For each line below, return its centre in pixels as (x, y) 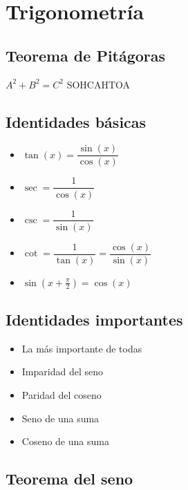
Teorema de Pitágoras (86, 55)
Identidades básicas (76, 121)
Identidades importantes (94, 320)
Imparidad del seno (62, 371)
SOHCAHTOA (98, 84)
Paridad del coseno (62, 395)
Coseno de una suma (65, 441)
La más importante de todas (82, 348)
